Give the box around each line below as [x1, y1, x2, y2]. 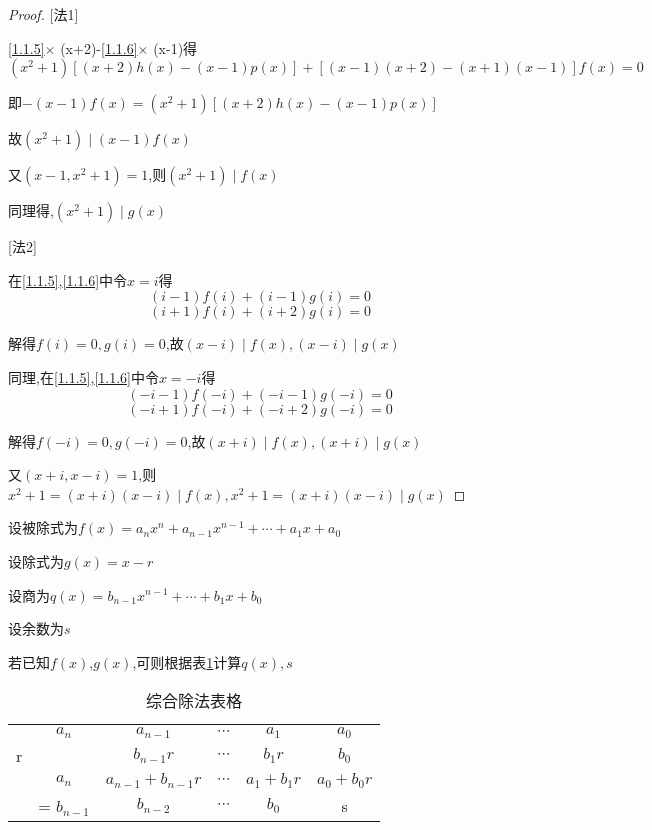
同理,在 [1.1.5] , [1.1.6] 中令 [8, 366, 159, 387]
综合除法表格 [146, 689, 243, 713]
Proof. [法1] [8, 4, 79, 24]
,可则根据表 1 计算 [132, 651, 242, 672]
